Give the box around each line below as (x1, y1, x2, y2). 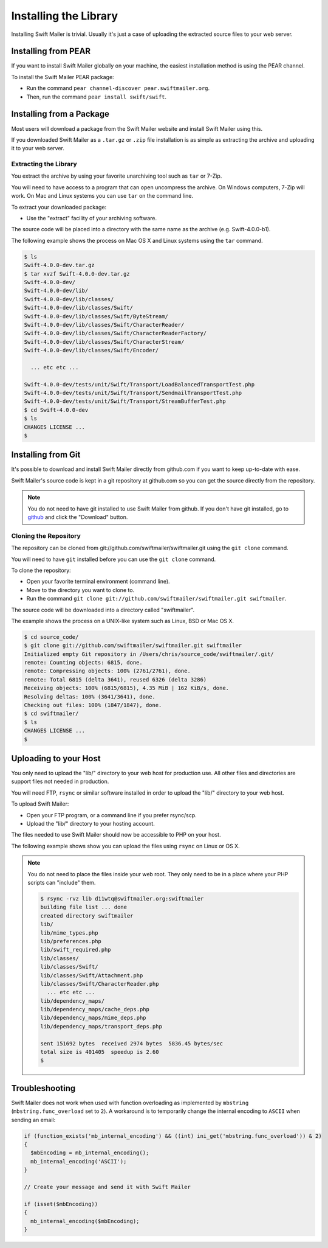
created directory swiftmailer (40, 912, 134, 919)
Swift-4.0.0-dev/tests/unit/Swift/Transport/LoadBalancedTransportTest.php (24, 381, 255, 388)
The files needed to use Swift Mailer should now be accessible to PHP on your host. (11, 831, 221, 838)
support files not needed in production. (11, 778, 109, 785)
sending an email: (11, 1116, 56, 1123)
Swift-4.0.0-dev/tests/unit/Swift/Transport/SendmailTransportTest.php (24, 389, 242, 397)
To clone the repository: (11, 566, 71, 574)
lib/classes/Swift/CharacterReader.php (40, 980, 159, 987)
